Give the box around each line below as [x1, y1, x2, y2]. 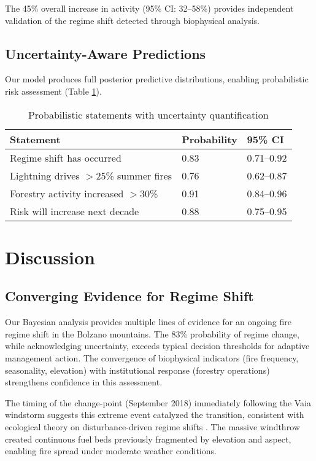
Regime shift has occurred [10, 150, 121, 165]
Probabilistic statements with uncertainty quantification [28, 107, 269, 122]
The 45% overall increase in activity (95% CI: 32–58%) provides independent [5, 2, 294, 14]
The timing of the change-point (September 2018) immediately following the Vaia [5, 396, 311, 409]
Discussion [5, 244, 95, 269]
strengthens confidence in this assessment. [5, 376, 163, 388]
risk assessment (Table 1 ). [5, 84, 102, 97]
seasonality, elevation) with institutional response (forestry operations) [5, 363, 270, 376]
